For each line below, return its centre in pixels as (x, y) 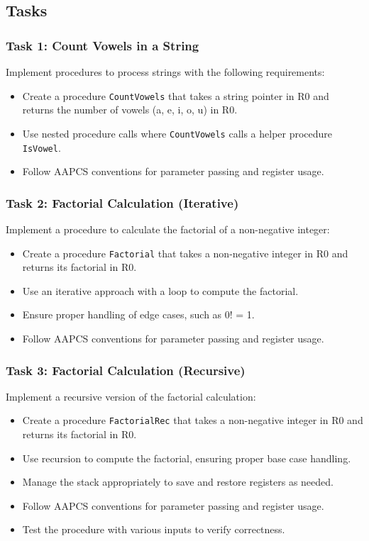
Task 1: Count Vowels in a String (103, 45)
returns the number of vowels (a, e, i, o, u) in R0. (130, 110)
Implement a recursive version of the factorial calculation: (131, 396)
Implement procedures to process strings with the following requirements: (165, 72)
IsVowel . (42, 147)
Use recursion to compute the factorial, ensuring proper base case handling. (187, 458)
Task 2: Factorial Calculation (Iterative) (122, 202)
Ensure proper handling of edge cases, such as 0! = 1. (138, 314)
